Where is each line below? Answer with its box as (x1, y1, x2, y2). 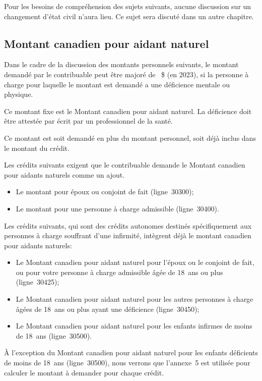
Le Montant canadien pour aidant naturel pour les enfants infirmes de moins (16, 320, 252, 331)
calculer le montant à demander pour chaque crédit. (4, 367, 164, 377)
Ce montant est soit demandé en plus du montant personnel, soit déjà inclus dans (4, 132, 256, 143)
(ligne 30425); (16, 277, 59, 287)
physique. (4, 89, 33, 99)
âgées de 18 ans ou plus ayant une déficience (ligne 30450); (16, 303, 200, 314)
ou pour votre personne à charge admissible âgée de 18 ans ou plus (16, 266, 223, 277)
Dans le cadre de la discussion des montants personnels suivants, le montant (4, 59, 239, 70)
